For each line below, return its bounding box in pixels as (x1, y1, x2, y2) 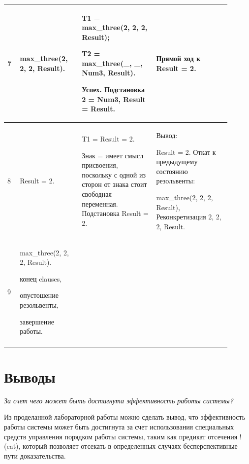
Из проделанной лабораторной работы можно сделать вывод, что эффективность (4, 412, 246, 422)
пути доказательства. (4, 450, 66, 461)
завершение (20, 316, 54, 326)
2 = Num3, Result (82, 94, 146, 104)
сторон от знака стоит (82, 179, 147, 189)
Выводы (4, 366, 56, 387)
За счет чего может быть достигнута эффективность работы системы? (4, 395, 233, 405)
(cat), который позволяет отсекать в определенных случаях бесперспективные (4, 441, 238, 451)
